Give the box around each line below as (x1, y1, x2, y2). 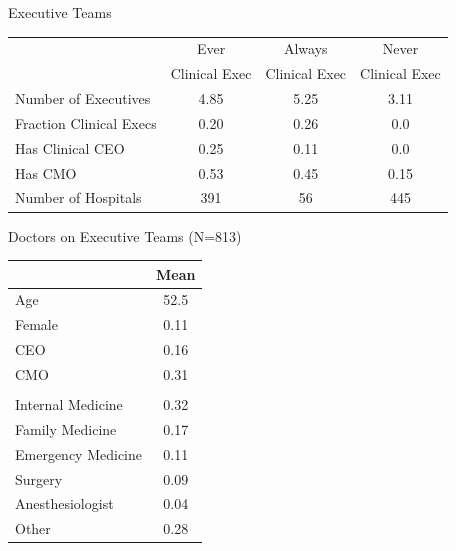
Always (283, 38, 328, 59)
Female (15, 314, 58, 335)
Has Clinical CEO (15, 137, 125, 158)
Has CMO (15, 162, 77, 183)
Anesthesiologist (15, 493, 114, 514)
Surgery (15, 468, 63, 489)
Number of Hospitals (15, 187, 142, 208)
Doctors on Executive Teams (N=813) (8, 225, 242, 246)
